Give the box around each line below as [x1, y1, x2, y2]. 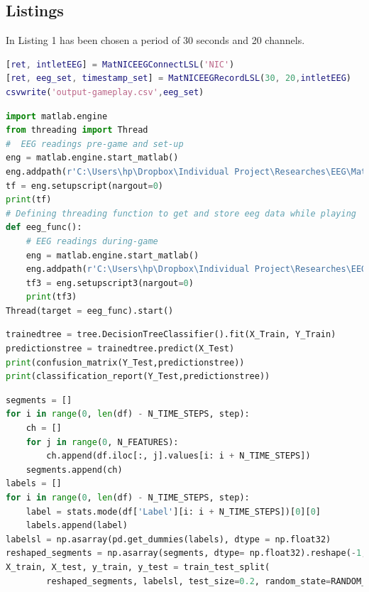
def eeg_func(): [6, 222, 82, 233]
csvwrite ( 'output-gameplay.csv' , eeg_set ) [6, 87, 204, 97]
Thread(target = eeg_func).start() [6, 305, 174, 316]
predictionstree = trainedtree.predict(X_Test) [6, 344, 235, 354]
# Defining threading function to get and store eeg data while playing [6, 208, 356, 219]
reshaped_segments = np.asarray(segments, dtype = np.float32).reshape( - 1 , [6, 548, 367, 559]
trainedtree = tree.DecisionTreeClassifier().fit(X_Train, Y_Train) [6, 329, 336, 340]
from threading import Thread [6, 125, 148, 136]
